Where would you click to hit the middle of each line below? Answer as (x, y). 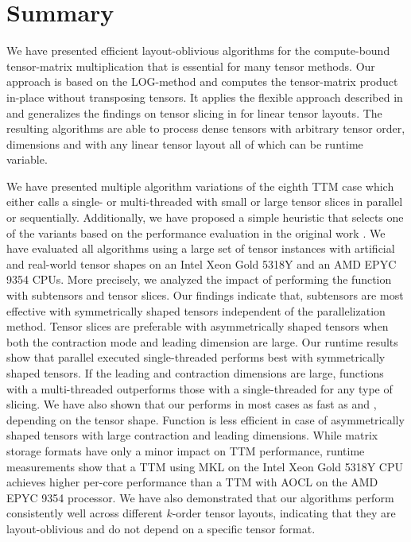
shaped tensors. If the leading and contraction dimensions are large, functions (195, 373)
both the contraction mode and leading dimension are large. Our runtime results (202, 341)
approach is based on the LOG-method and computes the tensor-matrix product (202, 81)
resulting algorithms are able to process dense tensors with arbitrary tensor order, (206, 128)
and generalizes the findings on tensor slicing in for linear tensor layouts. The (194, 112)
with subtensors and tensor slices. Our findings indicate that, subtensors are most (205, 295)
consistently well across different (85, 513)
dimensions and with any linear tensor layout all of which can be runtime (185, 143)
